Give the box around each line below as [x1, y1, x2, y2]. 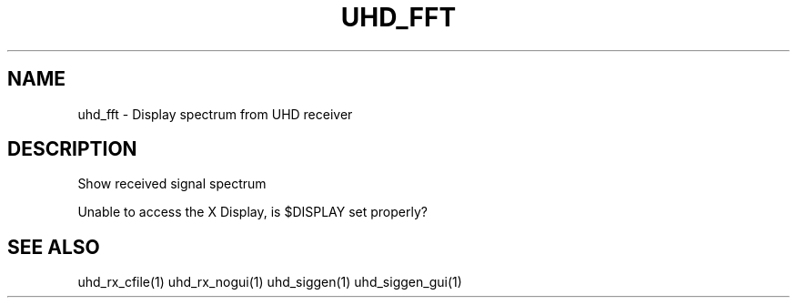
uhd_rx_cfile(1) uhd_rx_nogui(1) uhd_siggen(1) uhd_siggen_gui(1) [77, 274, 462, 290]
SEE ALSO [7, 235, 100, 259]
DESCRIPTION [7, 137, 137, 161]
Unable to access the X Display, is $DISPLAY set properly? [77, 204, 428, 220]
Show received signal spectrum [77, 176, 267, 192]
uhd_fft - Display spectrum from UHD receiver [77, 106, 353, 122]
